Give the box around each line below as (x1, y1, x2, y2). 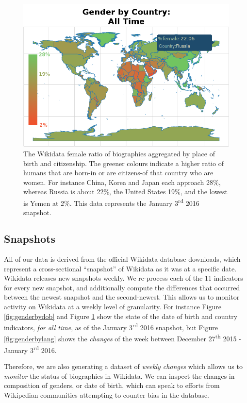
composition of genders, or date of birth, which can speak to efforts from (4, 380, 220, 390)
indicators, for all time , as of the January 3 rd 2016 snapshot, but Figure (4, 321, 218, 332)
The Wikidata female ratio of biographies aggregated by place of (23, 148, 215, 158)
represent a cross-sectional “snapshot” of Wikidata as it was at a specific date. (4, 263, 237, 273)
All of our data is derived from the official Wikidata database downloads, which (4, 254, 241, 264)
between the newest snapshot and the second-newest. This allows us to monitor (4, 292, 240, 302)
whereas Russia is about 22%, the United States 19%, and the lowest (23, 186, 228, 197)
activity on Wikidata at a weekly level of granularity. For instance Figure (4, 301, 221, 311)
